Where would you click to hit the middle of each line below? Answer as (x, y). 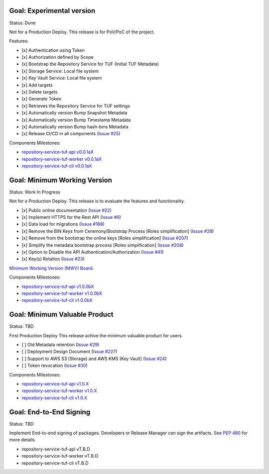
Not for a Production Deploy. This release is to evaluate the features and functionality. (97, 201)
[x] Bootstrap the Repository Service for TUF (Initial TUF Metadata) (90, 64)
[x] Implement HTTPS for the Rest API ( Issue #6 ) (71, 217)
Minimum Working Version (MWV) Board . (52, 268)
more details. (23, 440)
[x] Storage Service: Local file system (60, 71)
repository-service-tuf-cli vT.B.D (55, 463)
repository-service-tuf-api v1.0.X (55, 383)
